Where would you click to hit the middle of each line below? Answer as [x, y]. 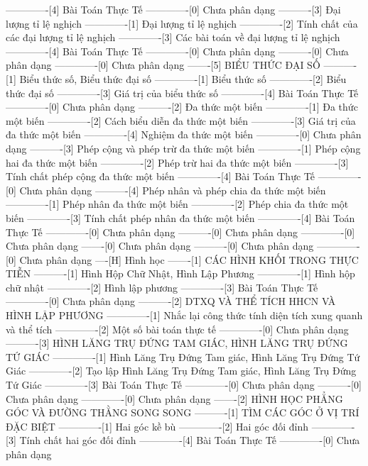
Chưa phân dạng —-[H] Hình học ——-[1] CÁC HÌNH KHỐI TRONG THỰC [189, 259]
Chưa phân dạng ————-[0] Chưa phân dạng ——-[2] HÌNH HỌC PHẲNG [174, 398]
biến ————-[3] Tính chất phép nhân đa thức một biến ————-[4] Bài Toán [180, 217]
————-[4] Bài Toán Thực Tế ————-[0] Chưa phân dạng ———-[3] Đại [173, 9]
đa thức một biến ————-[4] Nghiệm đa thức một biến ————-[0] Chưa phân [184, 134]
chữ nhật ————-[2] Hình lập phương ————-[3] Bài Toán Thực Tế [162, 287]
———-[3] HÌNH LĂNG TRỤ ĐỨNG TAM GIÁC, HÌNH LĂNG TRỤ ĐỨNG [177, 343]
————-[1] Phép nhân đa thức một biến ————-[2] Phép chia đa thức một [177, 204]
